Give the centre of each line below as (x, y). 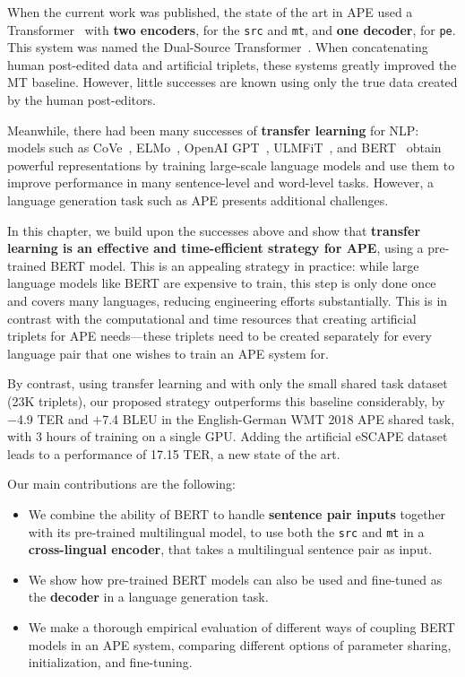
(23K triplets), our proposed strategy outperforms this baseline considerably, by (226, 400)
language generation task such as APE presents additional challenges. (198, 200)
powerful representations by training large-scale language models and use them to (231, 165)
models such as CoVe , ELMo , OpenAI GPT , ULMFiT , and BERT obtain (224, 148)
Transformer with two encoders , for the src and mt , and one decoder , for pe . (232, 29)
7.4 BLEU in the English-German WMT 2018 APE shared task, (279, 418)
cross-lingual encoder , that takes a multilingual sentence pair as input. (230, 549)
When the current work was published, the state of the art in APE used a (210, 12)
